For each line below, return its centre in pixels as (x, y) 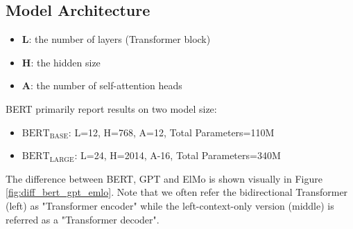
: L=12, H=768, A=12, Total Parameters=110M (171, 132)
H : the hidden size (61, 62)
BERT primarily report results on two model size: (111, 108)
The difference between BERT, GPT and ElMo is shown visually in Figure (164, 178)
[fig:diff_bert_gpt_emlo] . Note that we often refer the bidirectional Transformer (177, 192)
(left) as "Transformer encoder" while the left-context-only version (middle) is (170, 205)
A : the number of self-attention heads (102, 85)
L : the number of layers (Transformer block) (116, 39)
